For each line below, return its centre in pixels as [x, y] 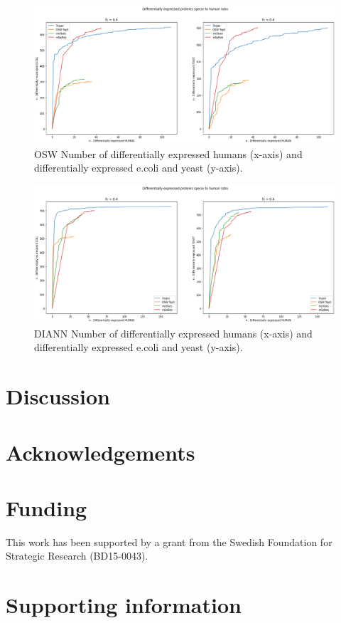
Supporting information [124, 605]
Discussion [58, 396]
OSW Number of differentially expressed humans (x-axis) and [168, 153]
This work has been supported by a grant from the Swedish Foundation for [169, 541]
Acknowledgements [101, 452]
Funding [47, 507]
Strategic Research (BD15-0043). [77, 556]
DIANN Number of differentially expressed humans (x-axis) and [173, 333]
